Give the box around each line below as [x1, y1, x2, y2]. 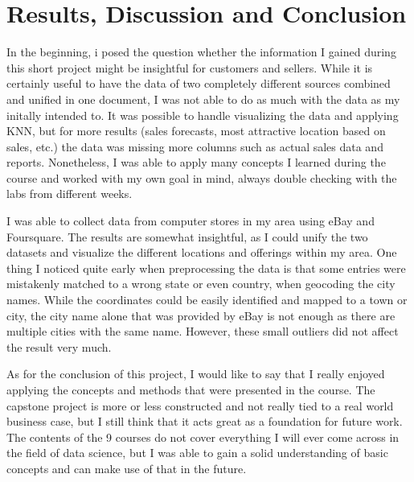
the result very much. [6, 338, 112, 355]
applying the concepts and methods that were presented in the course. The [6, 381, 375, 398]
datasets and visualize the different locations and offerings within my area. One [6, 244, 397, 261]
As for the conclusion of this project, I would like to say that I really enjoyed [6, 365, 385, 382]
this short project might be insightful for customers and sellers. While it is [6, 59, 373, 76]
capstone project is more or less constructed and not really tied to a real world [6, 397, 394, 414]
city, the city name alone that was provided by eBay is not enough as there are [6, 307, 396, 323]
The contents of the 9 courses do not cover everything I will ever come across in [6, 428, 400, 445]
